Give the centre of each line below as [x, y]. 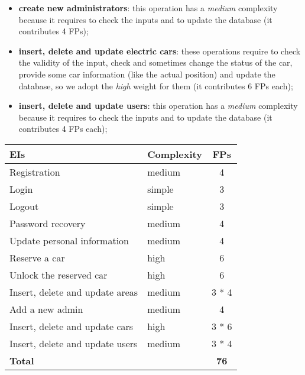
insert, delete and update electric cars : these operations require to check [160, 51]
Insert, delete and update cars [72, 326]
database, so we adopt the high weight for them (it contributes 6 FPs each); [156, 85]
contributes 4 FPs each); [63, 129]
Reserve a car [37, 257]
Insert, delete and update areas [74, 292]
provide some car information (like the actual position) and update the [147, 74]
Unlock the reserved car [59, 274]
